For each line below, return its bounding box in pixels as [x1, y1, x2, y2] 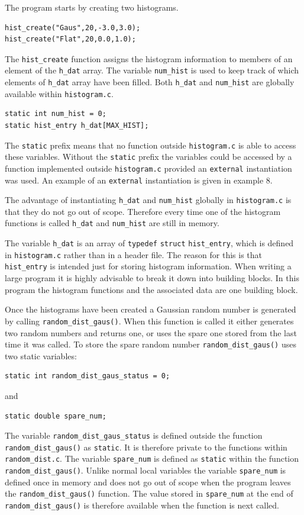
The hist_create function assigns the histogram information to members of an [5, 52, 293, 65]
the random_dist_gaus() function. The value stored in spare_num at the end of [5, 487, 293, 500]
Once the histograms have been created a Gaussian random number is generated [5, 303, 296, 316]
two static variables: [5, 349, 77, 362]
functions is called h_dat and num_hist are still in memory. [5, 217, 219, 229]
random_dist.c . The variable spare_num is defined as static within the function [5, 452, 299, 465]
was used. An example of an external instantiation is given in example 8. [5, 173, 273, 186]
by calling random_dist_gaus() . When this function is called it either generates [5, 314, 294, 327]
